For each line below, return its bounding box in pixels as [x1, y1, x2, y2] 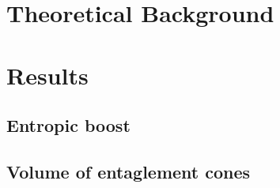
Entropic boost [6, 113, 131, 137]
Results [6, 58, 89, 91]
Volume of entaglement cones [6, 159, 251, 183]
